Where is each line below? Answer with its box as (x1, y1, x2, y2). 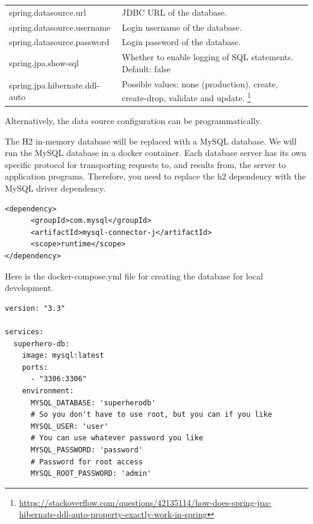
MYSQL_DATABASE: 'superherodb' (30, 398, 156, 407)
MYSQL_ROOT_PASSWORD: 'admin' (30, 469, 152, 478)
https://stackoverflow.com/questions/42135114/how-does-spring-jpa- (19, 496, 271, 508)
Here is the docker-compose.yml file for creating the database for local (5, 269, 263, 282)
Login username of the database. (122, 20, 242, 33)
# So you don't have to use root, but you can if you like (30, 410, 272, 419)
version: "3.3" (5, 304, 66, 313)
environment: (22, 386, 74, 395)
